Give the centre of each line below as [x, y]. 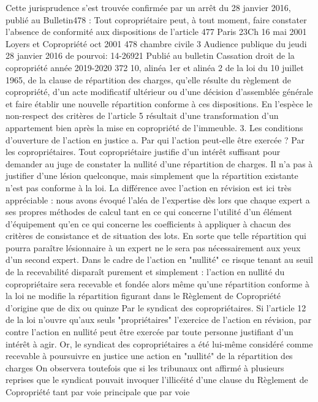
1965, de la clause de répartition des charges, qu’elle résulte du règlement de [148, 79]
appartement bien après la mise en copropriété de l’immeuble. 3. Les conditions [154, 127]
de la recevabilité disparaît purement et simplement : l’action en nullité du [145, 272]
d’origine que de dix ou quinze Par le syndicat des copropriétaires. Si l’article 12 [156, 307]
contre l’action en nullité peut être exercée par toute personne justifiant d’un [150, 332]
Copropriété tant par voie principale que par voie [98, 392]
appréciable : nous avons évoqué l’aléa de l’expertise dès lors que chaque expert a [158, 199]
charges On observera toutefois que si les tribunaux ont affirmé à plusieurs [145, 367]
